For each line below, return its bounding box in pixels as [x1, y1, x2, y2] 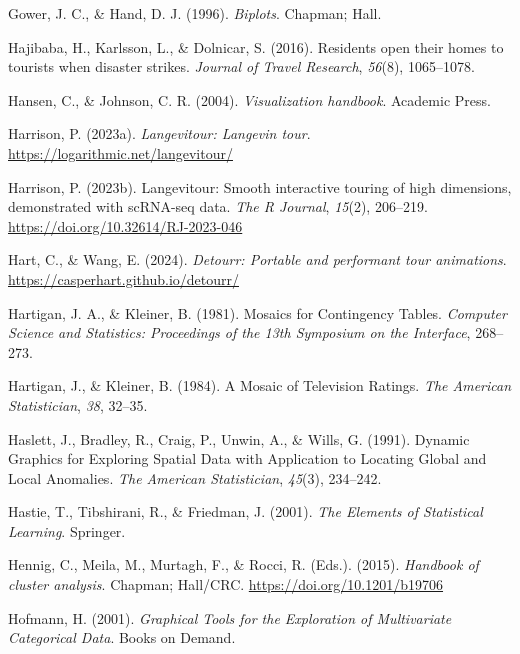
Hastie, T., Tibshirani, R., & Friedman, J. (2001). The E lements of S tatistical [8, 501, 483, 522]
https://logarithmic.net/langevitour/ [8, 142, 233, 163]
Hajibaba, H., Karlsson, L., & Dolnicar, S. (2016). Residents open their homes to [8, 36, 504, 57]
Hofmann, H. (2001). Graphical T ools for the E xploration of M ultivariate [8, 607, 452, 628]
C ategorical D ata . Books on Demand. [8, 627, 236, 648]
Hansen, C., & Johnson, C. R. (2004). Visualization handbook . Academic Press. [8, 89, 491, 110]
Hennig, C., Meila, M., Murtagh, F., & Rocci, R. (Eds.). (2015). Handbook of [8, 554, 479, 575]
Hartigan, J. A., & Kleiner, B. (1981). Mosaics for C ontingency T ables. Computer [8, 302, 507, 323]
